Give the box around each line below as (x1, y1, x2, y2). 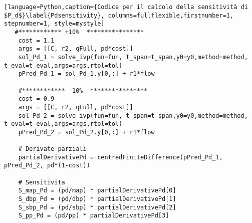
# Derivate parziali (18, 145, 87, 153)
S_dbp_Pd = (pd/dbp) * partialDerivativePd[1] (18, 195, 176, 203)
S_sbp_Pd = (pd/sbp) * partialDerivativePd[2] (18, 203, 176, 211)
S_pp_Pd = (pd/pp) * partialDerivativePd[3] (18, 212, 169, 219)
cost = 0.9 (18, 95, 55, 103)
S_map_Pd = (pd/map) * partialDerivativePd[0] (18, 187, 176, 194)
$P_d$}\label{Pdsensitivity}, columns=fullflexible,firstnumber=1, (4, 12, 234, 19)
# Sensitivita (18, 178, 65, 186)
